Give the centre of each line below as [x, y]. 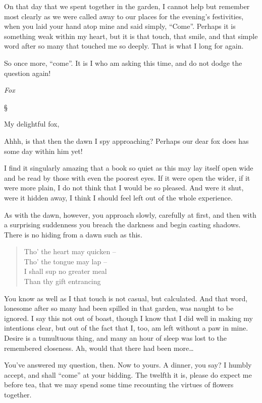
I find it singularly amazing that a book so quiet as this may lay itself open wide [129, 168]
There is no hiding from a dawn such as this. [73, 234]
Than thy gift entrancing [62, 281]
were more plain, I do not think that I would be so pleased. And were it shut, [124, 188]
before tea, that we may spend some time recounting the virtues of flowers [119, 385]
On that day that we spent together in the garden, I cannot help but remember [127, 6]
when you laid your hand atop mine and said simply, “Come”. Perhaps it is [120, 26]
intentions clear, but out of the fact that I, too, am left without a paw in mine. [126, 328]
